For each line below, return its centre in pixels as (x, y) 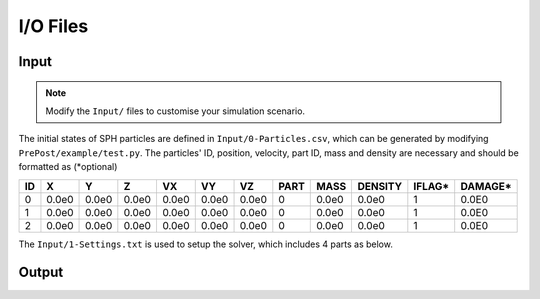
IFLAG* (431, 186)
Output (41, 272)
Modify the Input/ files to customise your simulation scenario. (175, 111)
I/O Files (53, 26)
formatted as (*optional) (68, 167)
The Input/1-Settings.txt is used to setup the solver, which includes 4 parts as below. (206, 244)
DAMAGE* (486, 186)
